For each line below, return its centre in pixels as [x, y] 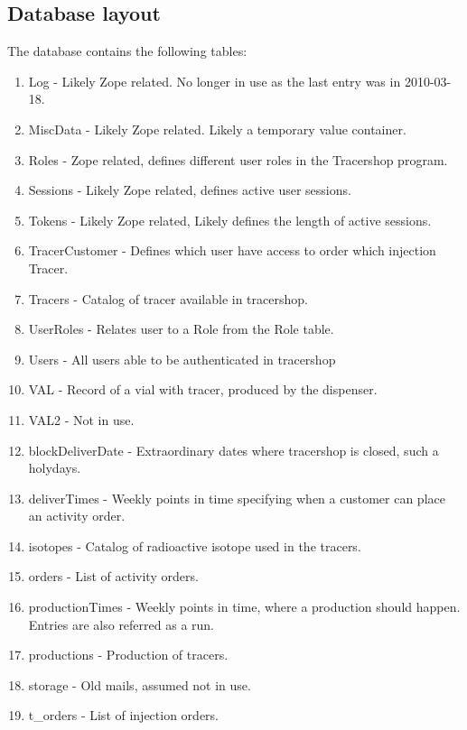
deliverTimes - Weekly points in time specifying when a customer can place [237, 498]
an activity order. [77, 516]
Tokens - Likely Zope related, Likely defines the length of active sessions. [230, 220]
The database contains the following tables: [127, 51]
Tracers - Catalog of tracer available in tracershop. [168, 298]
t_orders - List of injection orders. [123, 715]
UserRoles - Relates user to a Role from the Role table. [181, 329]
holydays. [55, 468]
